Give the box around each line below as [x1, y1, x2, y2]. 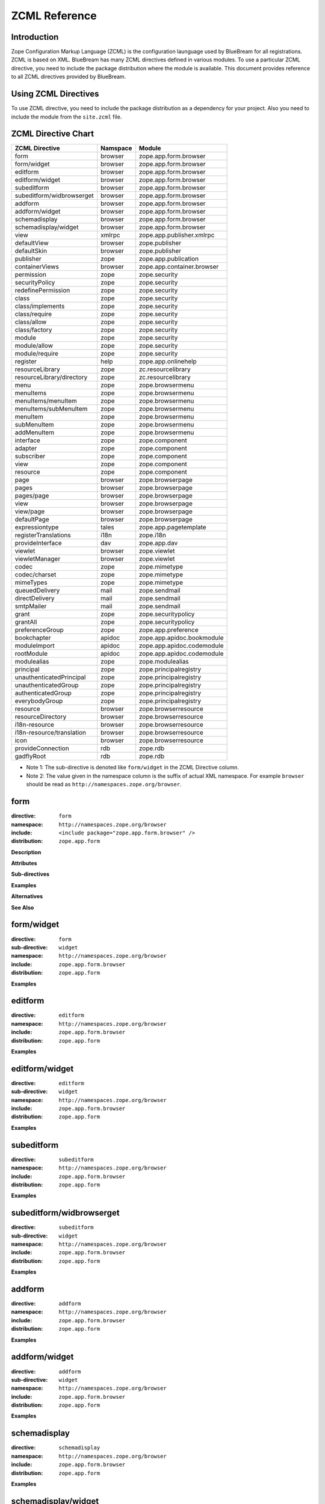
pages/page [14, 492, 49, 500]
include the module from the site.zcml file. [11, 113, 122, 120]
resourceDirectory [14, 713, 67, 721]
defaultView [14, 239, 49, 247]
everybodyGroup [14, 697, 63, 705]
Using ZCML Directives [11, 89, 99, 99]
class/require [14, 310, 52, 318]
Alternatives [11, 893, 43, 900]
